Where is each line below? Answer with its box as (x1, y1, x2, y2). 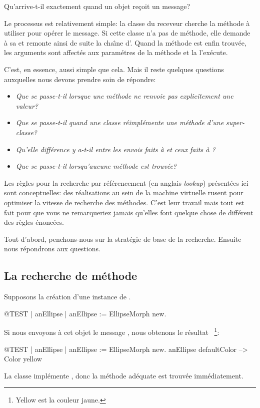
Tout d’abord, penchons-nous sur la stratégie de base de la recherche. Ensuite (4, 233, 241, 244)
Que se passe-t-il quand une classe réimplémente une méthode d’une (15, 117, 224, 128)
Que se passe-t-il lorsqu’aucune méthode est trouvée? (15, 161, 177, 171)
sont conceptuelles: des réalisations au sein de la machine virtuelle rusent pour (4, 187, 243, 198)
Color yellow (4, 353, 42, 364)
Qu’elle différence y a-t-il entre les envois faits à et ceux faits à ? (15, 144, 215, 154)
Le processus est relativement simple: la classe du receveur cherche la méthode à (4, 18, 250, 28)
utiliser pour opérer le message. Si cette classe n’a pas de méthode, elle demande (4, 28, 250, 38)
